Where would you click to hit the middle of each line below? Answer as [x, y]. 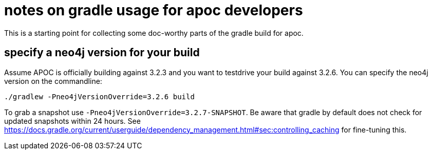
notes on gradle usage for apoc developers [154, 10]
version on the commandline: [53, 81]
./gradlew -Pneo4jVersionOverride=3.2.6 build [99, 96]
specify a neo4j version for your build [102, 53]
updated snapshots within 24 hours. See [72, 121]
